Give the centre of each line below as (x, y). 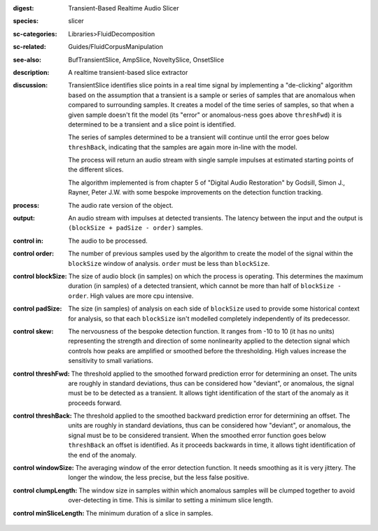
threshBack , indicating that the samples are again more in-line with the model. (183, 147)
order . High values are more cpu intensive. (131, 296)
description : (31, 72)
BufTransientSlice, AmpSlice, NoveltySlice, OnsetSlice (146, 59)
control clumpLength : (45, 490)
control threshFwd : (41, 374)
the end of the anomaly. (102, 455)
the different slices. (96, 170)
